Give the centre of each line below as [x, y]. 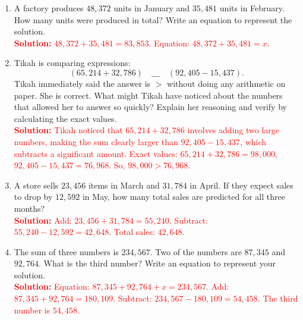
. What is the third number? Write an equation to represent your [157, 263]
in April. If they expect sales [242, 185]
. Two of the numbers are [196, 251]
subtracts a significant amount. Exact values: [96, 153]
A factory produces [49, 8]
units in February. [252, 8]
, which [253, 141]
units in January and [152, 8]
